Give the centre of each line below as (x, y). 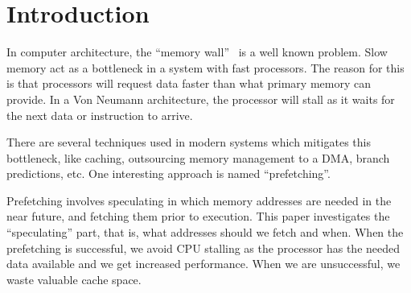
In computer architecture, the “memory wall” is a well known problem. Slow (197, 52)
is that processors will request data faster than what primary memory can (189, 83)
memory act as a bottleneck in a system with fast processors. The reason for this (205, 67)
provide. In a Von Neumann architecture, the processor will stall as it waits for (201, 99)
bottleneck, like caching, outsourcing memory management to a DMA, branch (198, 157)
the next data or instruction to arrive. (100, 115)
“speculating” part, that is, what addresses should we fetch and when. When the (205, 232)
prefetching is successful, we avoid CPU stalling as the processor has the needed (203, 248)
